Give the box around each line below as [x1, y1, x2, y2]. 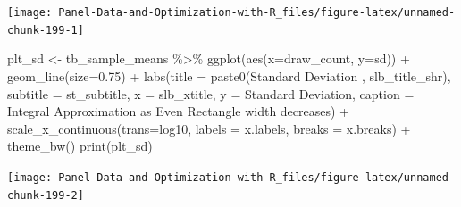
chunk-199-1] [7, 23, 84, 37]
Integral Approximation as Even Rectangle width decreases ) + [7, 102, 350, 120]
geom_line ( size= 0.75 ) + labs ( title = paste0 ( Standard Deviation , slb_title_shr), [7, 66, 451, 85]
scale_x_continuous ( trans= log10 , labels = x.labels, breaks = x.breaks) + [7, 119, 411, 137]
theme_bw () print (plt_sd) [7, 137, 153, 155]
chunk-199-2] [7, 188, 84, 202]
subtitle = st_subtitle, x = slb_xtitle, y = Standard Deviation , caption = [7, 84, 415, 103]
